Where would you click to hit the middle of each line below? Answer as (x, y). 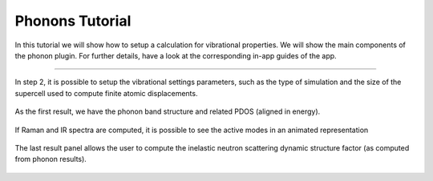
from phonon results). (51, 159)
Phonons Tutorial (73, 21)
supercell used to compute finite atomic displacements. (106, 93)
